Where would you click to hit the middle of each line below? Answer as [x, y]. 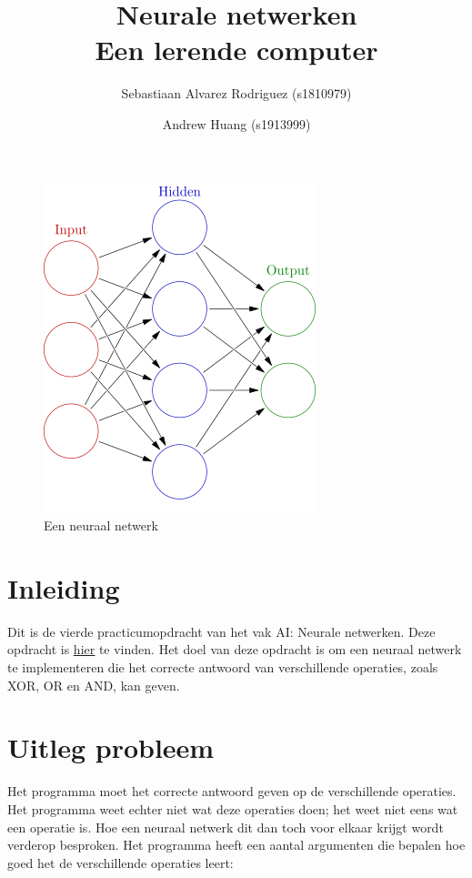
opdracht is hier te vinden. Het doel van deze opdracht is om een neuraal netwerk [235, 649]
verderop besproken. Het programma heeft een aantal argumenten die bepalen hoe [236, 845]
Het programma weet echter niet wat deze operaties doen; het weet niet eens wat [233, 808]
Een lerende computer [236, 50]
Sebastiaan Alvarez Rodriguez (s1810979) [236, 93]
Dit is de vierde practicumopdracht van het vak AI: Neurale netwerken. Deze [221, 631]
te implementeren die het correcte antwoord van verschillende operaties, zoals [223, 667]
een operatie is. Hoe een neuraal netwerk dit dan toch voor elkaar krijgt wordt [226, 827]
